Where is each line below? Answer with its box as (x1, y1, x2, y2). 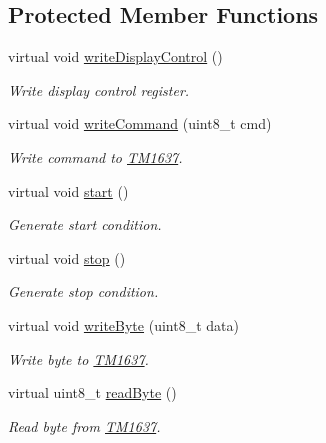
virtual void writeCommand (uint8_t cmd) (8, 113, 272, 134)
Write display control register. (8, 79, 190, 100)
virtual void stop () (8, 247, 126, 268)
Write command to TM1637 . (8, 146, 183, 167)
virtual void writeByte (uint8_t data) (8, 314, 239, 335)
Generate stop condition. (8, 281, 159, 302)
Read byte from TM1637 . (8, 415, 161, 436)
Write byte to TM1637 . (8, 348, 149, 369)
